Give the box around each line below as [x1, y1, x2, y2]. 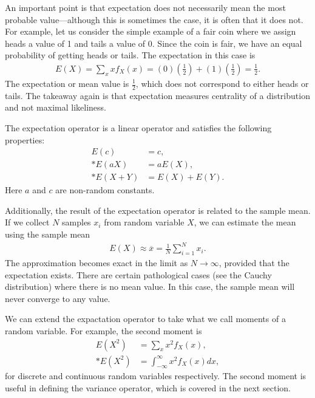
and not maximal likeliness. [5, 101, 106, 114]
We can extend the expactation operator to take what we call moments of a [5, 312, 286, 325]
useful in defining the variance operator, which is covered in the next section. [5, 382, 291, 394]
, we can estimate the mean [194, 216, 296, 228]
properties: [5, 133, 45, 146]
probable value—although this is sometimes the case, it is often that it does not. [5, 13, 303, 26]
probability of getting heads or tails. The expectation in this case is [5, 49, 256, 61]
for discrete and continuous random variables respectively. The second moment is [5, 369, 307, 382]
